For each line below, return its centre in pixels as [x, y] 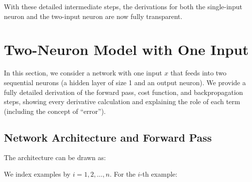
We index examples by [37, 174]
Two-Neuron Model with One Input [126, 49]
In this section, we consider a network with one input [83, 73]
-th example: [159, 174]
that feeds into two [199, 73]
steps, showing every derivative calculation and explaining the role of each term [122, 101]
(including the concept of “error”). [55, 111]
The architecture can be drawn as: [55, 157]
